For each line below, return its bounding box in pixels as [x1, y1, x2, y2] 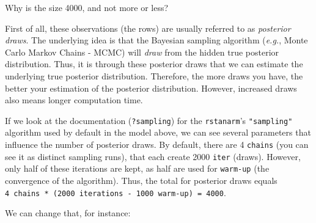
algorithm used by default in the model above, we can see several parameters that [5, 126, 311, 139]
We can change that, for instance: [5, 207, 131, 219]
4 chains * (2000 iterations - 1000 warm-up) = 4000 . [5, 186, 226, 199]
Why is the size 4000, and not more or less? [5, 1, 169, 13]
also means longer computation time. [5, 93, 143, 106]
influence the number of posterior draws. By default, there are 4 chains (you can [5, 138, 309, 150]
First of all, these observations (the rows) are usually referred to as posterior [5, 21, 291, 34]
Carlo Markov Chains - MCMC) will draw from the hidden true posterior [5, 45, 279, 58]
